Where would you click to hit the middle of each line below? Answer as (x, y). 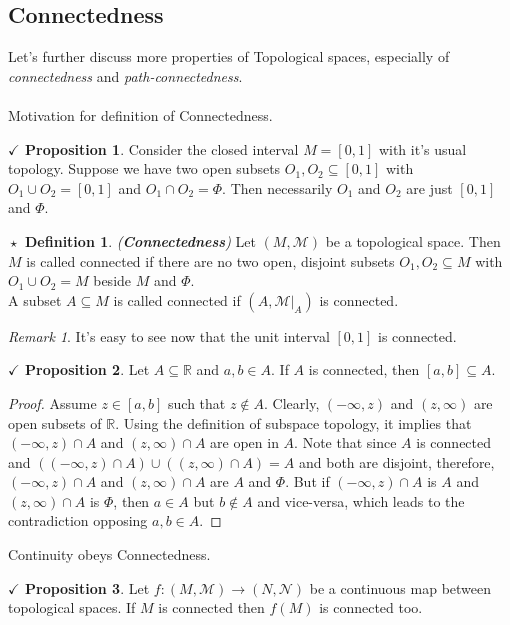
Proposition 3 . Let (87, 587)
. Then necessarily (277, 187)
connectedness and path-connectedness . (125, 75)
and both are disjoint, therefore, (397, 461)
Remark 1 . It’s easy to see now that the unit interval (169, 335)
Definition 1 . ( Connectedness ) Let (140, 240)
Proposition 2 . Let (87, 369)
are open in (244, 442)
